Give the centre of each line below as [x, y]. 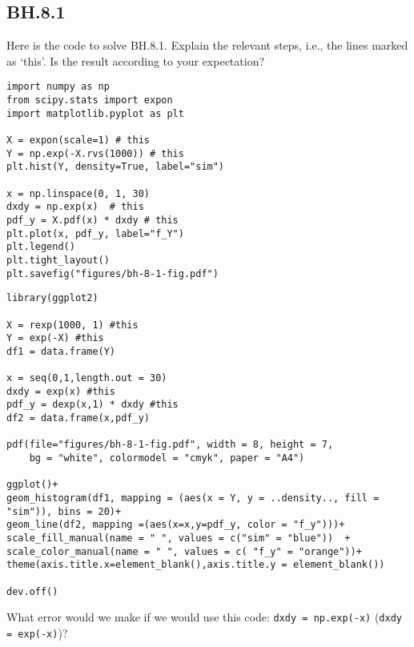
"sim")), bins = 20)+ [64, 511]
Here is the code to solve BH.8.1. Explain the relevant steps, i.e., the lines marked [207, 45]
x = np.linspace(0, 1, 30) [78, 193]
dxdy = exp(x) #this [61, 391]
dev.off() [32, 591]
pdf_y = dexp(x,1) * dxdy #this [92, 405]
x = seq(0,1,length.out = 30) [87, 378]
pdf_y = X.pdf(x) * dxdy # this [92, 220]
